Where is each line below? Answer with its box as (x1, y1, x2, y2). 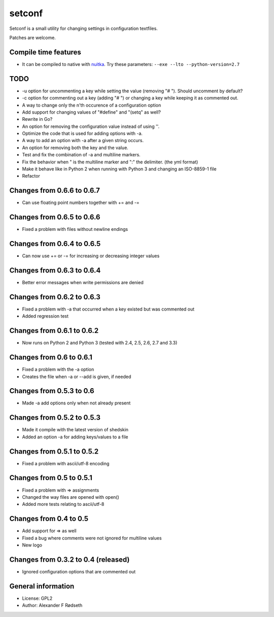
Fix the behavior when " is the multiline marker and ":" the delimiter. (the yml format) (22, 159, 198, 165)
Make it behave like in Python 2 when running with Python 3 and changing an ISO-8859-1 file (22, 166, 217, 172)
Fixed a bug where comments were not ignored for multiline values (22, 535, 162, 541)
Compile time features (9, 48, 81, 56)
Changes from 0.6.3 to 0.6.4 (9, 266, 101, 275)
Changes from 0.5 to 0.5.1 (9, 473, 92, 482)
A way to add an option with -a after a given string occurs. (22, 138, 144, 144)
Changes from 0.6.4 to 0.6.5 (9, 239, 101, 248)
